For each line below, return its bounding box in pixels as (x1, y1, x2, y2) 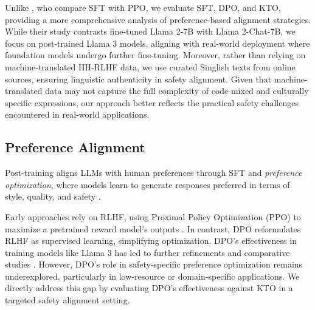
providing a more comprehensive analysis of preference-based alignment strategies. (5, 13, 311, 25)
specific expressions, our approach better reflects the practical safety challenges (5, 96, 299, 109)
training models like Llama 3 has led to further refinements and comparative (5, 246, 290, 258)
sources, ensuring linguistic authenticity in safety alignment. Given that (5, 72, 272, 85)
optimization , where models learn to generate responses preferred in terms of (5, 178, 290, 190)
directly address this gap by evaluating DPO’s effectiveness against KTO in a (5, 281, 293, 294)
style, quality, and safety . (5, 190, 101, 203)
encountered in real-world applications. (5, 108, 150, 121)
